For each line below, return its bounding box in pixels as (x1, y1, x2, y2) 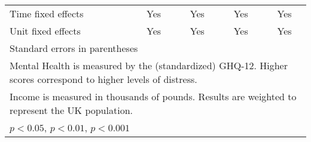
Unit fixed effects (10, 24, 81, 38)
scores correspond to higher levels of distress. (10, 72, 197, 86)
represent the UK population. (10, 103, 133, 117)
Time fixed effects (10, 7, 84, 20)
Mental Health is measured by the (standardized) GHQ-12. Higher (10, 58, 288, 72)
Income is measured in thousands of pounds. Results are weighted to (10, 89, 297, 103)
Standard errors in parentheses (10, 41, 138, 55)
